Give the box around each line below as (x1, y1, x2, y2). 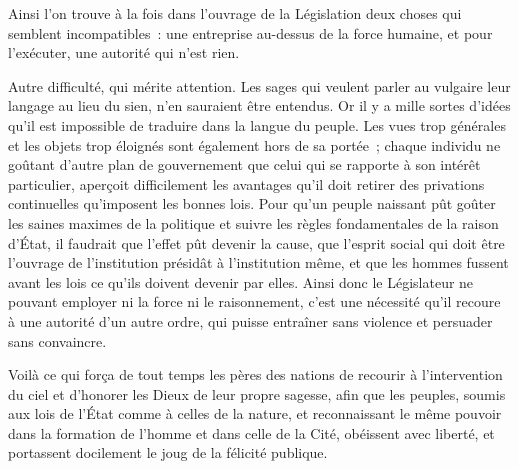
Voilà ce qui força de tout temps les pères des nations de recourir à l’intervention (8, 364, 503, 385)
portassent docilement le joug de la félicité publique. (8, 442, 328, 463)
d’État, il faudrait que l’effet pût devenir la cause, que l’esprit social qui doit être (8, 232, 505, 253)
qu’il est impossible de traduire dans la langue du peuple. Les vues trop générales (8, 114, 506, 135)
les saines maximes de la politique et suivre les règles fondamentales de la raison (8, 212, 499, 233)
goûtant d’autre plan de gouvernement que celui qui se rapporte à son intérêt (8, 154, 481, 175)
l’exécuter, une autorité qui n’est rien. (8, 42, 240, 63)
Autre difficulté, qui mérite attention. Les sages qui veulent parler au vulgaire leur (8, 75, 511, 96)
